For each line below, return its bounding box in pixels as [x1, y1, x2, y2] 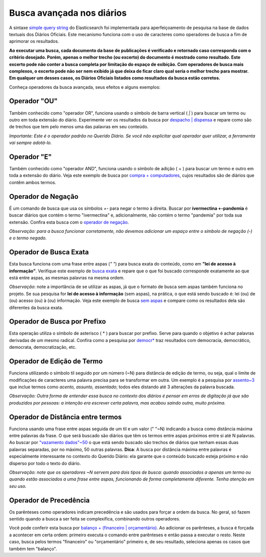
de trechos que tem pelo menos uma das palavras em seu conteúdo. [9, 124, 149, 130]
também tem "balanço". [9, 546, 57, 552]
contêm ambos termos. [9, 179, 57, 185]
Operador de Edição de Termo [9, 357, 103, 366]
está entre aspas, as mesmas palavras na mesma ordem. [9, 274, 125, 281]
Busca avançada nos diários [9, 7, 127, 18]
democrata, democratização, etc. [9, 344, 77, 350]
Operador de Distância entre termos [9, 412, 122, 421]
